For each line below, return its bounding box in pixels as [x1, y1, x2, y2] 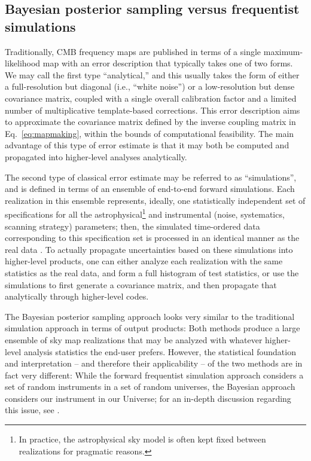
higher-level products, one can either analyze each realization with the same [5, 255, 283, 267]
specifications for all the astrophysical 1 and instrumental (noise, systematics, [5, 206, 285, 220]
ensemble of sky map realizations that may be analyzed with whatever [5, 333, 263, 346]
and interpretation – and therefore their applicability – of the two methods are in [5, 357, 303, 370]
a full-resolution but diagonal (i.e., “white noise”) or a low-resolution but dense [5, 80, 295, 93]
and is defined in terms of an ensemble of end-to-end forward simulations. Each [5, 182, 295, 195]
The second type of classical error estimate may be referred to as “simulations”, [5, 170, 297, 183]
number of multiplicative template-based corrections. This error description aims [5, 103, 300, 116]
